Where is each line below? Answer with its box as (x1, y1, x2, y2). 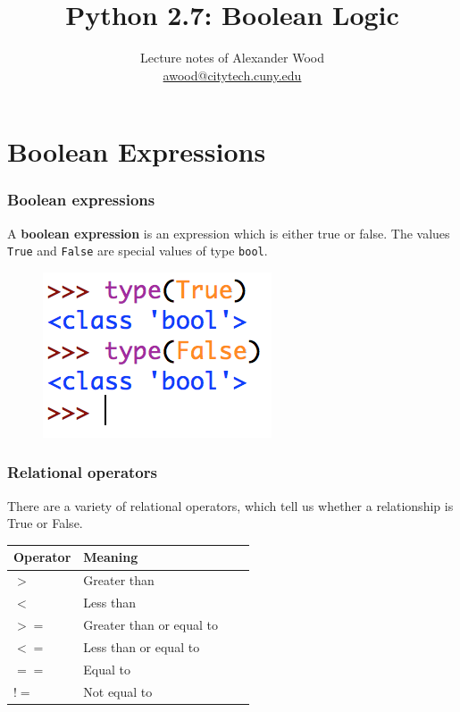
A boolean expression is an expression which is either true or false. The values (7, 223, 450, 242)
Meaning (83, 548, 138, 566)
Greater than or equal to (83, 616, 219, 633)
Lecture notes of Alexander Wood (139, 48, 325, 67)
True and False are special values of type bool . (7, 241, 268, 260)
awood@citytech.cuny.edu (163, 65, 302, 84)
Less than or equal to (83, 637, 200, 656)
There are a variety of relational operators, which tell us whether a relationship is (7, 496, 454, 515)
